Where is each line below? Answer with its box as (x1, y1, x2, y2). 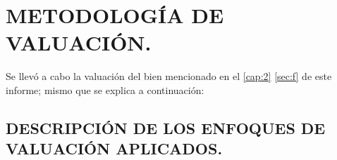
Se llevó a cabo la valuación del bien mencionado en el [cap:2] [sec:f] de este (6, 69, 332, 84)
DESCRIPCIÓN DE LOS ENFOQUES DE (6, 116, 326, 138)
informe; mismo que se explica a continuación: (6, 82, 204, 97)
